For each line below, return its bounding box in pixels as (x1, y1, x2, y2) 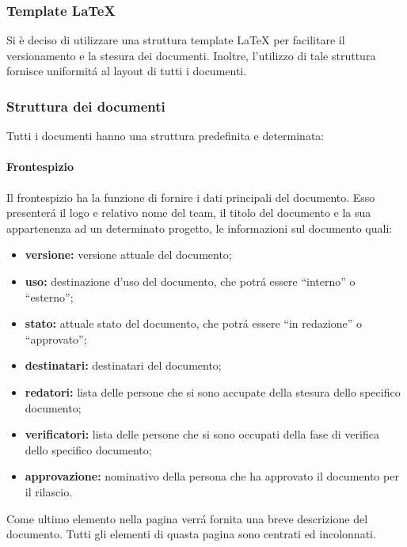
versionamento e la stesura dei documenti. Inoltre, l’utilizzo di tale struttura (6, 47, 376, 63)
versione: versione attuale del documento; (25, 246, 232, 263)
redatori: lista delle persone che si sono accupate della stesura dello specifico (25, 383, 401, 400)
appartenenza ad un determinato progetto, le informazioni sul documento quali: (6, 219, 393, 236)
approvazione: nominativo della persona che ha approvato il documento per (25, 468, 399, 484)
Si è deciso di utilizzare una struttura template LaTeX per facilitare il (6, 32, 345, 48)
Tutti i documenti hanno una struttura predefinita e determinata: (6, 127, 325, 144)
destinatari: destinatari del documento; (25, 357, 222, 374)
